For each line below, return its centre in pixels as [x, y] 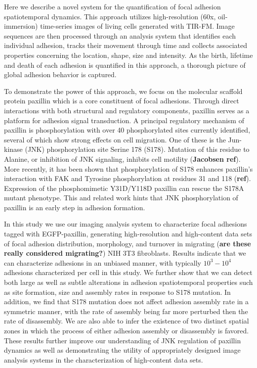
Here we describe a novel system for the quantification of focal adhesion [112, 6]
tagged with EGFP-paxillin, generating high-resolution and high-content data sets [128, 234]
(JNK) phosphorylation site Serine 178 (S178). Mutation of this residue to [137, 149]
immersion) [21, 26]
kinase [13, 149]
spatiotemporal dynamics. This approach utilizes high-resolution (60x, [110, 16]
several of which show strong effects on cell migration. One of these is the [115, 139]
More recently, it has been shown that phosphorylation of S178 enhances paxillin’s [128, 168]
